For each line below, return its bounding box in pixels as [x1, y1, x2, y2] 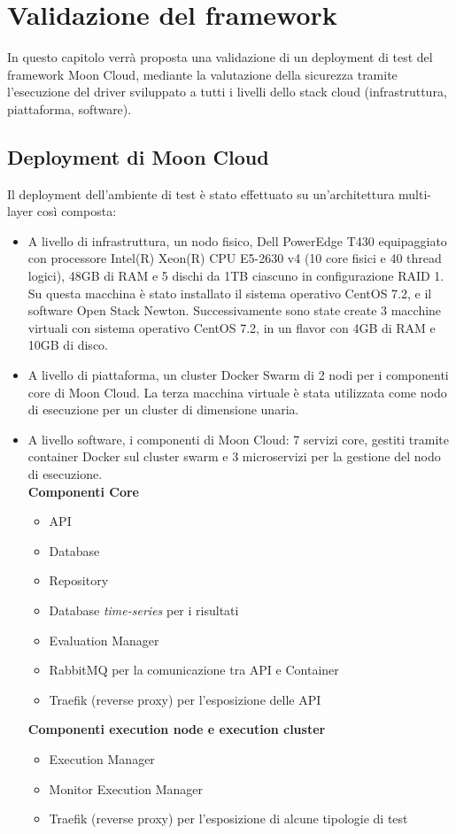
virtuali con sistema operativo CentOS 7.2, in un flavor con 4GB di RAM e [27, 318, 436, 336]
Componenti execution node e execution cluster [27, 720, 326, 738]
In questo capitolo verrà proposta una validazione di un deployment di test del [7, 48, 433, 66]
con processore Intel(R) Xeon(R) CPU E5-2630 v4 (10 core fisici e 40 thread [27, 249, 442, 267]
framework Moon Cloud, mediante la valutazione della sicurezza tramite [7, 65, 398, 83]
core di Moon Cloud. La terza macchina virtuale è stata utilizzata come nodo [27, 382, 447, 401]
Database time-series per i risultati [49, 600, 239, 619]
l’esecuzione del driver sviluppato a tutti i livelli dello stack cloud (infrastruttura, [7, 82, 447, 101]
